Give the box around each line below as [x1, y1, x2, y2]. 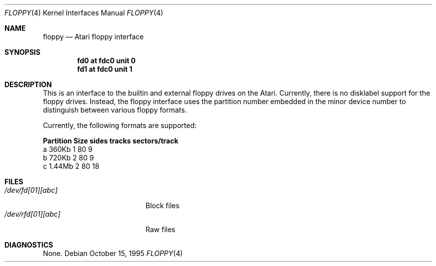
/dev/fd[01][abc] [4, 186, 58, 194]
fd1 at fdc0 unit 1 [77, 65, 132, 73]
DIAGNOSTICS [4, 241, 53, 249]
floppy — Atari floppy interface [43, 32, 144, 41]
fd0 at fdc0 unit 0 [77, 56, 136, 65]
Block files [145, 201, 179, 210]
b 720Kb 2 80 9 [43, 153, 94, 162]
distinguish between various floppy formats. [43, 106, 187, 114]
